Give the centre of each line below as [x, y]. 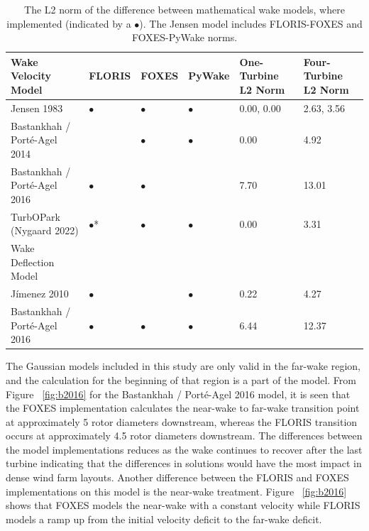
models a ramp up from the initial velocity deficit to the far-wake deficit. [164, 519]
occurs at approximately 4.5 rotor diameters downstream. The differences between [184, 436]
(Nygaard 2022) [45, 230]
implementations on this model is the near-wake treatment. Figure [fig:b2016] [176, 491]
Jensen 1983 [37, 108]
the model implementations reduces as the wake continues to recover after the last [184, 449]
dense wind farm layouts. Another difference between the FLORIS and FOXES [177, 477]
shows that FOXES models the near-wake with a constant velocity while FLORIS [183, 505]
